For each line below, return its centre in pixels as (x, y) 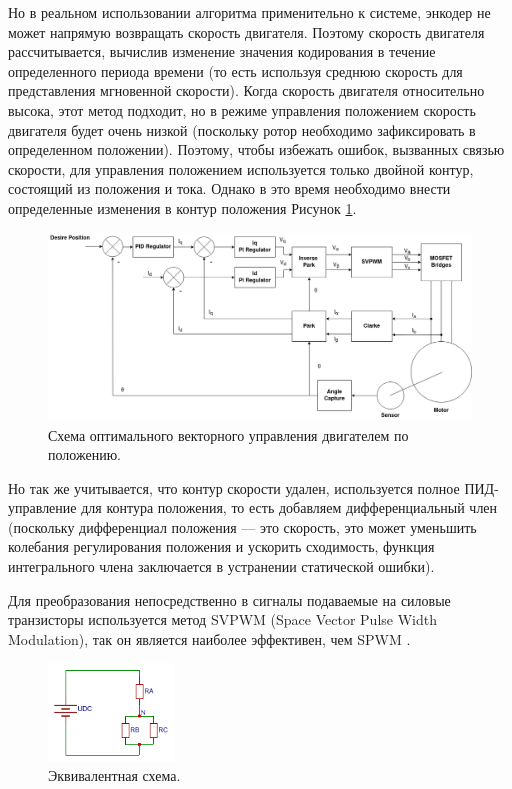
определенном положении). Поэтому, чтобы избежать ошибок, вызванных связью (256, 149)
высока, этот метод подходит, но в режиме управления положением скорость (242, 109)
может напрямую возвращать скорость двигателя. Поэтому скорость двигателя (246, 31)
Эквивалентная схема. (114, 775)
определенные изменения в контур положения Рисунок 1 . (182, 207)
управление (42, 507)
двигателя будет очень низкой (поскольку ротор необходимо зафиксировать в (242, 129)
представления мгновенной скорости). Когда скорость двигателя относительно (246, 90)
